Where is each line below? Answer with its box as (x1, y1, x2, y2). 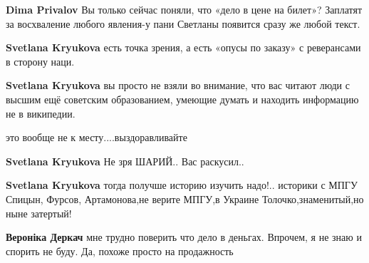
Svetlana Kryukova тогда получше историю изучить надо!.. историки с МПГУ (6, 177, 358, 192)
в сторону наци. (6, 53, 75, 68)
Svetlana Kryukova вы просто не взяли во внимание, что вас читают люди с (6, 78, 350, 93)
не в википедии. (6, 105, 76, 120)
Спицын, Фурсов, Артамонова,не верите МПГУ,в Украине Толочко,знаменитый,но (6, 191, 364, 206)
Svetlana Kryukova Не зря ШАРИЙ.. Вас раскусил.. (6, 153, 244, 168)
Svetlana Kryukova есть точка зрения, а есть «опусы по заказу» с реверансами (6, 40, 361, 55)
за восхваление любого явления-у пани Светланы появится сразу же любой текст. (6, 16, 360, 31)
